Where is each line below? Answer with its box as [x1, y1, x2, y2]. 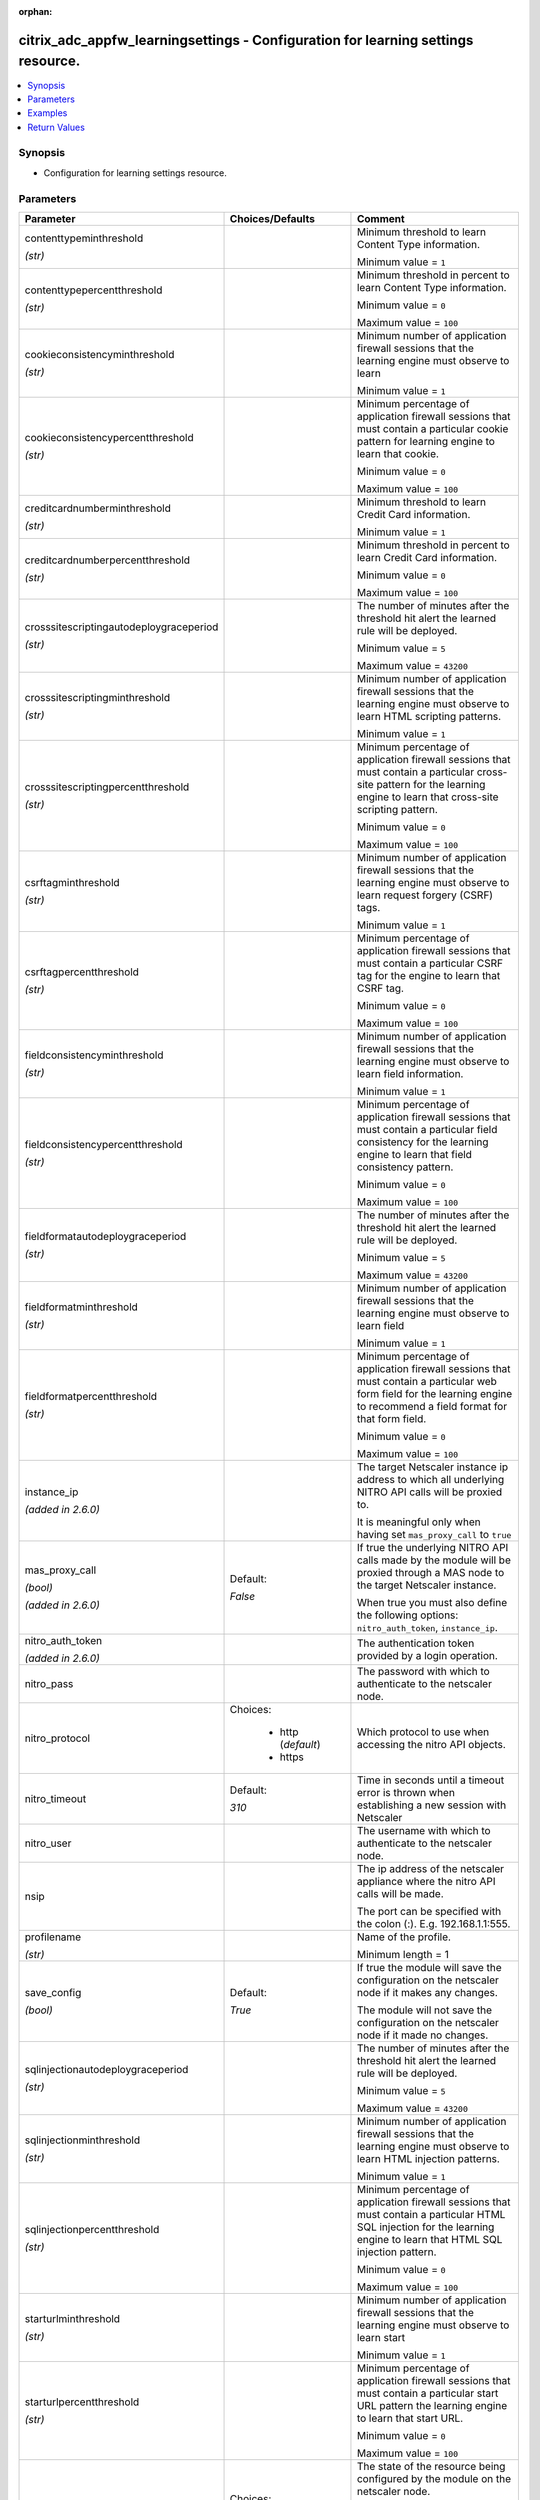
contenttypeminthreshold [24, 231, 144, 245]
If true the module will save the [356, 1960, 502, 1974]
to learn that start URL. [356, 2411, 464, 2425]
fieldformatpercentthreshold [24, 1389, 158, 1403]
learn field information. [356, 1066, 464, 1080]
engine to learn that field [356, 1147, 472, 1161]
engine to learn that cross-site [356, 790, 499, 804]
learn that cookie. [356, 446, 440, 460]
